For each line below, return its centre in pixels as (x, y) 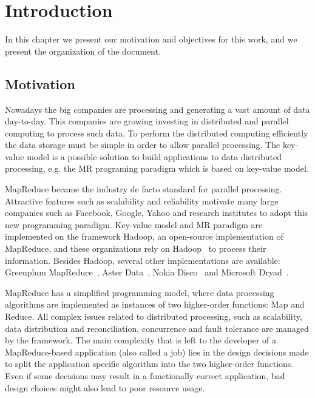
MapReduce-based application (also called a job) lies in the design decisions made (157, 352)
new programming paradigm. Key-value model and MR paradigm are (134, 224)
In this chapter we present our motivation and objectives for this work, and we (151, 39)
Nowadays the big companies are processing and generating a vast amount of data (157, 109)
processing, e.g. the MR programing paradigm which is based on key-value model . (157, 168)
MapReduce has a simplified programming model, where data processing (140, 292)
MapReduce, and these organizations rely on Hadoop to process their (136, 248)
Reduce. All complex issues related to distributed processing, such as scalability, (154, 316)
